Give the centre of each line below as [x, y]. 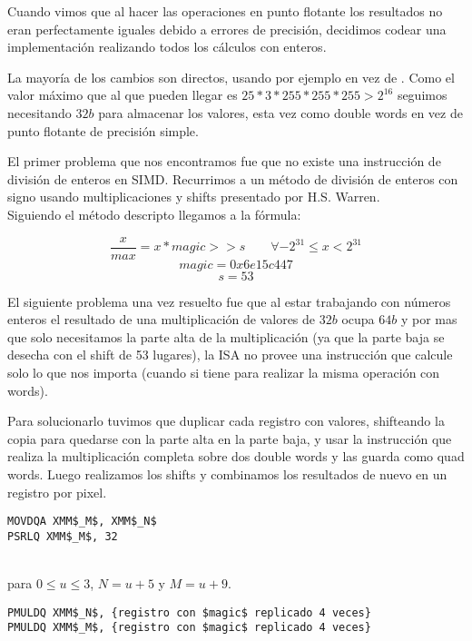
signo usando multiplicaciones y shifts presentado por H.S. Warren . [194, 197]
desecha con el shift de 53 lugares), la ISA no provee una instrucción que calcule [230, 355]
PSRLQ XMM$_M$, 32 [63, 536]
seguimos [422, 95]
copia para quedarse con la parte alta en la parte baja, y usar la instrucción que [230, 438]
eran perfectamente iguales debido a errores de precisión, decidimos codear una [227, 29]
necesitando [39, 112]
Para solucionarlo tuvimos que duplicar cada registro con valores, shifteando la [226, 421]
